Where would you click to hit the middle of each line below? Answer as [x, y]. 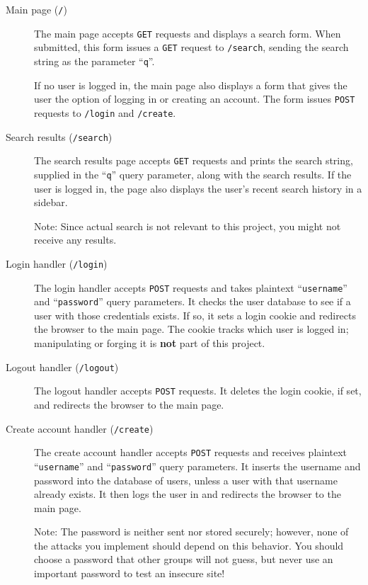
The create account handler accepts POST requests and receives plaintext [191, 452]
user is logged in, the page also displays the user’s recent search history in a [198, 188]
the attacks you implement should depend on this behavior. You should [189, 545]
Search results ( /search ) [59, 136]
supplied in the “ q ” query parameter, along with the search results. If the [193, 174]
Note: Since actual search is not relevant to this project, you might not [188, 226]
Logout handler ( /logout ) [62, 367]
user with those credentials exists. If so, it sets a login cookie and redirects [195, 315]
